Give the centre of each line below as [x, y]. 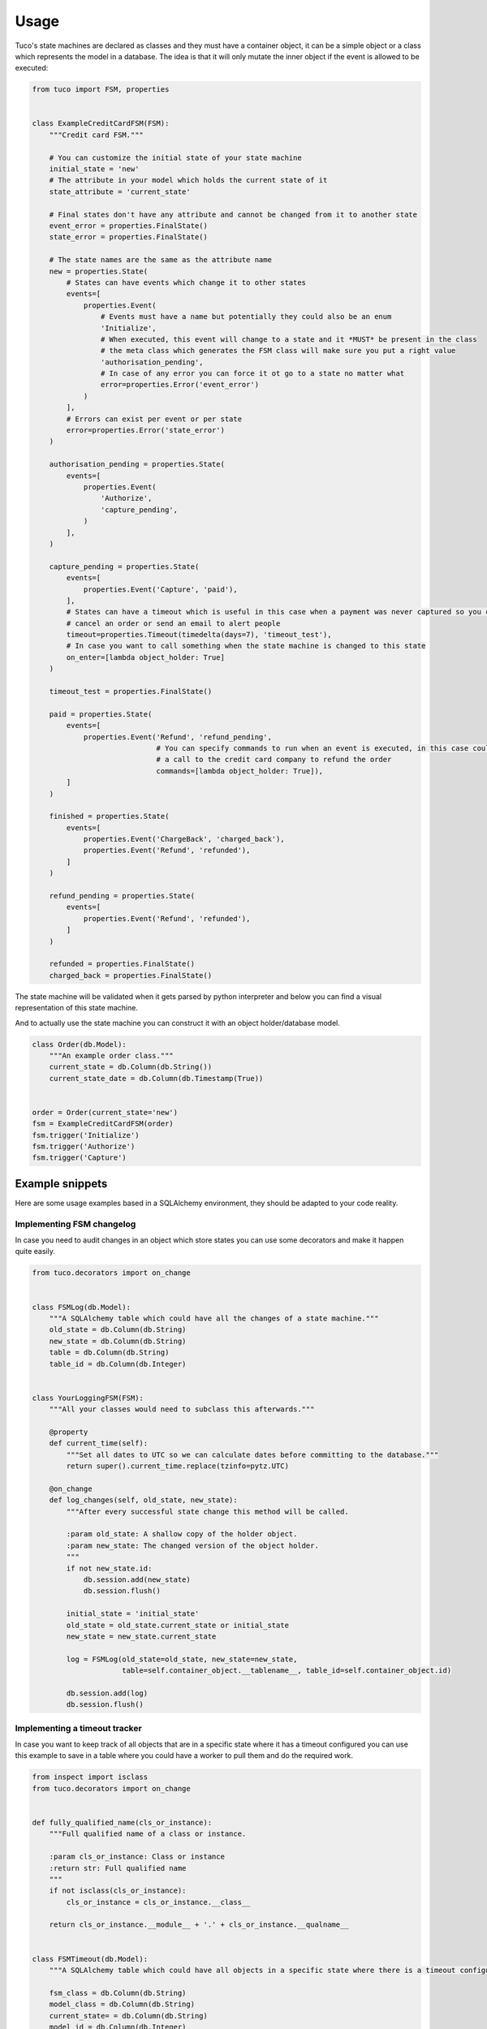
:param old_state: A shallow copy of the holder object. [182, 1534]
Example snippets [61, 1184]
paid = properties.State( [101, 714]
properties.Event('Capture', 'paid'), [161, 589]
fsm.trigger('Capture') [80, 1158]
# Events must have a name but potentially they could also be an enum [246, 317]
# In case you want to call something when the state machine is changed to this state [246, 646]
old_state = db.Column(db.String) [118, 1330]
